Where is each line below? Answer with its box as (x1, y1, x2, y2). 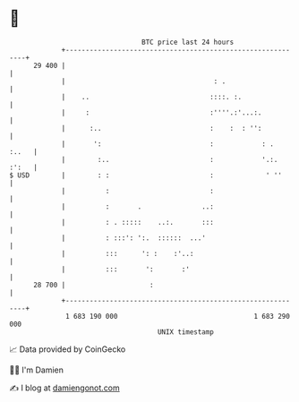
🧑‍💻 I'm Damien (9, 364, 64, 375)
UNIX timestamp (157, 327, 215, 337)
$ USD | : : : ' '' (9, 170, 282, 180)
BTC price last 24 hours (141, 38, 235, 47)
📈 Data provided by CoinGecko (9, 344, 126, 355)
